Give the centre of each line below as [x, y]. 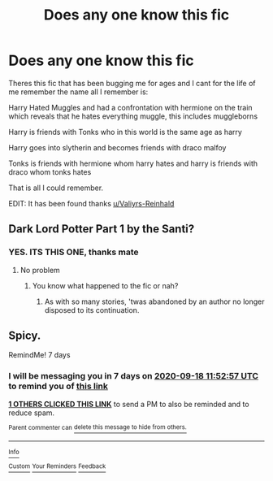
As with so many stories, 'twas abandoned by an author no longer [154, 301]
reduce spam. [32, 413]
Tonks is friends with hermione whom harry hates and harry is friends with [133, 163]
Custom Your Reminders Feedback [57, 466]
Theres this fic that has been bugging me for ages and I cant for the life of [132, 83]
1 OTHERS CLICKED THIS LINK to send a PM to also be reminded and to [129, 404]
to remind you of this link [58, 386]
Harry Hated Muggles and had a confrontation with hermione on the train [131, 107]
